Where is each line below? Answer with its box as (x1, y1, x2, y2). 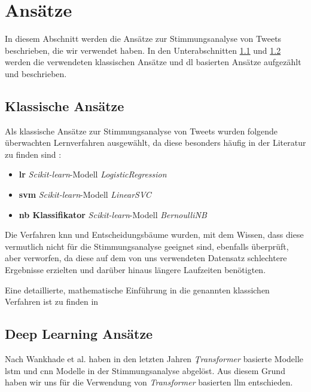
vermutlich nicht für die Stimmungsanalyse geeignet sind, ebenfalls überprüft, (5, 240, 289, 252)
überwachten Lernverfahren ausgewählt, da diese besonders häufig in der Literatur (5, 136, 306, 149)
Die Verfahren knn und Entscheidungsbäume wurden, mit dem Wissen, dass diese (5, 228, 304, 241)
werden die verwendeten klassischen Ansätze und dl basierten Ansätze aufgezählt (5, 56, 301, 68)
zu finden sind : (5, 148, 62, 160)
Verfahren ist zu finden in (5, 295, 99, 308)
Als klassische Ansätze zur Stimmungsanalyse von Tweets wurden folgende (5, 124, 278, 137)
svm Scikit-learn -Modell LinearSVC (19, 188, 151, 201)
